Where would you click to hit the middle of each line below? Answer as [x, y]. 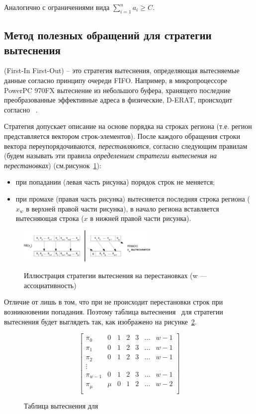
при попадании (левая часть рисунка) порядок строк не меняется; [115, 182]
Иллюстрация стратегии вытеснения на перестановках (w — [116, 275]
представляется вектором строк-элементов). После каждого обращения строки [122, 136]
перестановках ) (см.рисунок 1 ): [53, 165]
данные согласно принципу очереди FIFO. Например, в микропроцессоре [116, 80]
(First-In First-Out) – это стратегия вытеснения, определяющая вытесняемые [122, 70]
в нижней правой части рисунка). [141, 218]
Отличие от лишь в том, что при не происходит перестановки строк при [114, 302]
